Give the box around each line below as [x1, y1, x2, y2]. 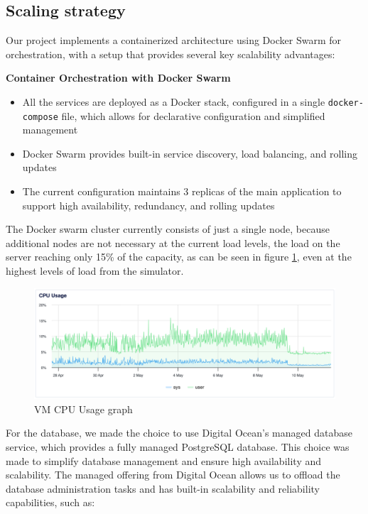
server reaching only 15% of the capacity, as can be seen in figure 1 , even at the [6, 249, 352, 264]
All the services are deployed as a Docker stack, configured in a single [22, 94, 325, 109]
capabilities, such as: [6, 495, 95, 510]
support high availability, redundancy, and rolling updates [22, 197, 275, 212]
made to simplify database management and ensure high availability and [6, 453, 322, 468]
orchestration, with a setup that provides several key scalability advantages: [6, 46, 335, 61]
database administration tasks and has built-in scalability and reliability [6, 481, 320, 496]
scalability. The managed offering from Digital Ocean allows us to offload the [6, 467, 340, 482]
